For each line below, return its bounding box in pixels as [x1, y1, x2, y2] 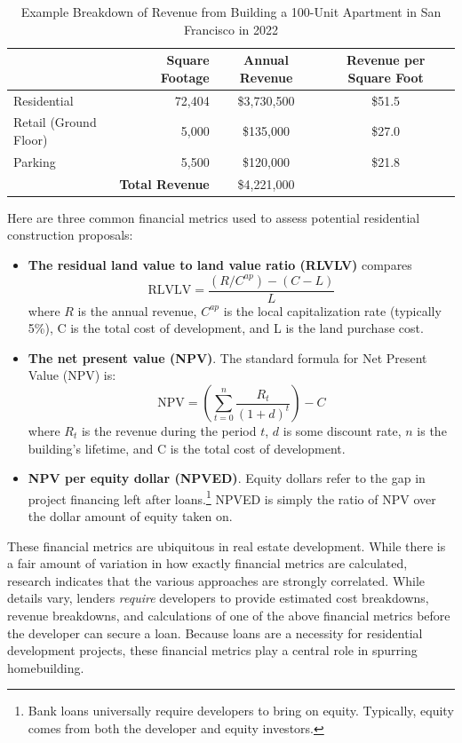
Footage [160, 67, 210, 86]
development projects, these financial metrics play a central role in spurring [7, 641, 418, 660]
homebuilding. [7, 658, 84, 676]
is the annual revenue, [77, 301, 197, 320]
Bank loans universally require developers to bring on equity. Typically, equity [28, 701, 454, 720]
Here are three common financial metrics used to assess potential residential [7, 208, 420, 226]
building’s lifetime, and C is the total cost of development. [28, 439, 346, 457]
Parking [13, 152, 56, 170]
